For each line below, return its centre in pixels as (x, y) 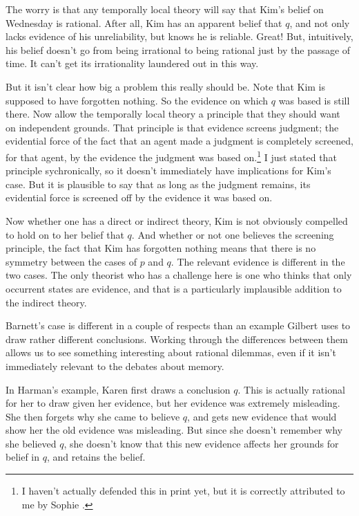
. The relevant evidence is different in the (258, 261)
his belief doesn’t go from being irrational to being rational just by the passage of (178, 49)
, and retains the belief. (96, 457)
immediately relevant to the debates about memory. (115, 366)
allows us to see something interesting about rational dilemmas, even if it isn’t (171, 352)
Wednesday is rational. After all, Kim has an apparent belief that (144, 22)
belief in (23, 457)
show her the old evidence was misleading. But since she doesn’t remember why (174, 430)
